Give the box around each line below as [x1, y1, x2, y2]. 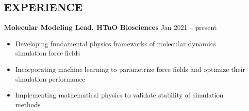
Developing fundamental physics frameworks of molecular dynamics [15, 38, 216, 48]
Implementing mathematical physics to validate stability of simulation [15, 90, 224, 100]
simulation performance [15, 73, 85, 83]
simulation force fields [15, 48, 80, 58]
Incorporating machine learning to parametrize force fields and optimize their [15, 64, 246, 74]
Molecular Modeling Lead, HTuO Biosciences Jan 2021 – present [4, 22, 217, 32]
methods [15, 99, 41, 109]
